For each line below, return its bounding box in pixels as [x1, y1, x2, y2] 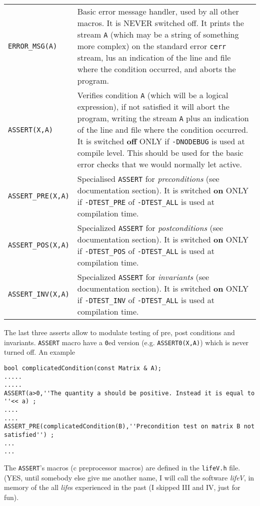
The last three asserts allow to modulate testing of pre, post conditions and [4, 327, 235, 337]
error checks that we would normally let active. [77, 158, 242, 170]
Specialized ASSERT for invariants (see [77, 271, 209, 283]
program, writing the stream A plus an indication [77, 112, 249, 124]
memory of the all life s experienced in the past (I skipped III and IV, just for [4, 482, 240, 492]
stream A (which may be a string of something [77, 29, 239, 40]
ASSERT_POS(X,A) [8, 241, 69, 249]
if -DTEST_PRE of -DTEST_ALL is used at [77, 196, 214, 207]
